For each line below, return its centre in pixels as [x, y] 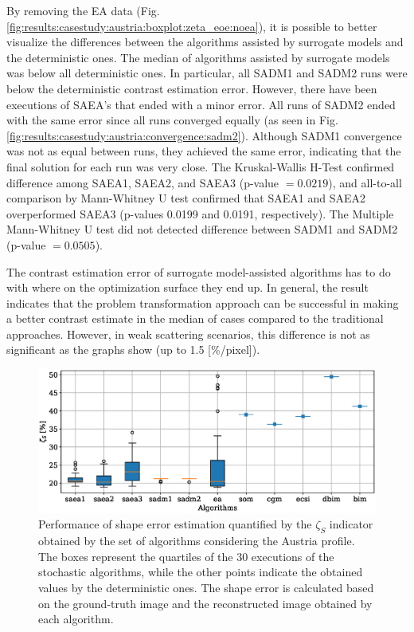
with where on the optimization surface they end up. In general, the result [187, 287]
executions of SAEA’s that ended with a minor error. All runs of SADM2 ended [201, 104]
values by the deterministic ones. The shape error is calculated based [206, 587]
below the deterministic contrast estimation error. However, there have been [192, 88]
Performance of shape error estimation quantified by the [175, 524]
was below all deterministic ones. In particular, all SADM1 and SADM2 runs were [207, 73]
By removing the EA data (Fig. [83, 10]
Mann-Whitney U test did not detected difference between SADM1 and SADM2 [202, 229]
